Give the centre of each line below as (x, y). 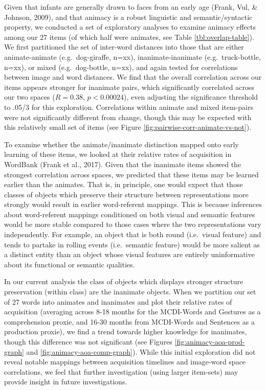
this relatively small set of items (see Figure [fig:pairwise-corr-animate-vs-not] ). (128, 127)
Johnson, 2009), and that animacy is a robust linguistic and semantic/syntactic (128, 17)
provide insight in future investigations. (66, 382)
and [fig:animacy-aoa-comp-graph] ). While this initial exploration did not (141, 351)
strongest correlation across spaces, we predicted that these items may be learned (131, 174)
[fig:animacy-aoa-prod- (210, 341)
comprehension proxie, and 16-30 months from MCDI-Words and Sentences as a (129, 321)
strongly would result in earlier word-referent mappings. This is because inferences (133, 204)
